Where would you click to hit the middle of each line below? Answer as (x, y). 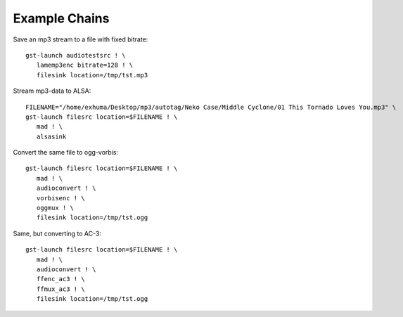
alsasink (51, 136)
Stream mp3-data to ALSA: (52, 91)
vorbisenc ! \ (60, 198)
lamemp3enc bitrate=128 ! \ (85, 65)
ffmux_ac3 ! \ (60, 289)
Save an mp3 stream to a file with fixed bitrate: (81, 39)
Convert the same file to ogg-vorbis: (66, 153)
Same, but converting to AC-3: (57, 233)
